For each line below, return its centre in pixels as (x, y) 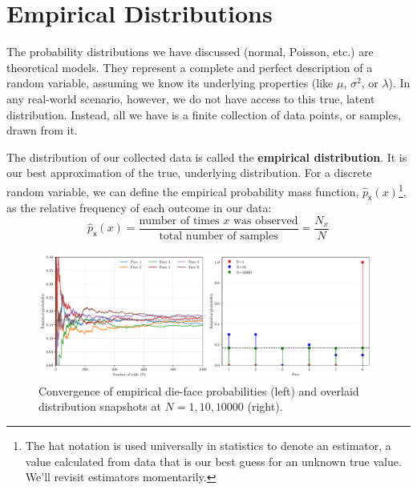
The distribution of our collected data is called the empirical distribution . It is (207, 157)
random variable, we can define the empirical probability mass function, (183, 191)
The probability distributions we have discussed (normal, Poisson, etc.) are (190, 52)
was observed (265, 221)
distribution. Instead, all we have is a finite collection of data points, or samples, (204, 114)
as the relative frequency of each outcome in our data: (139, 208)
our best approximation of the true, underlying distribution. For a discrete (189, 173)
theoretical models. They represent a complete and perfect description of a (190, 67)
